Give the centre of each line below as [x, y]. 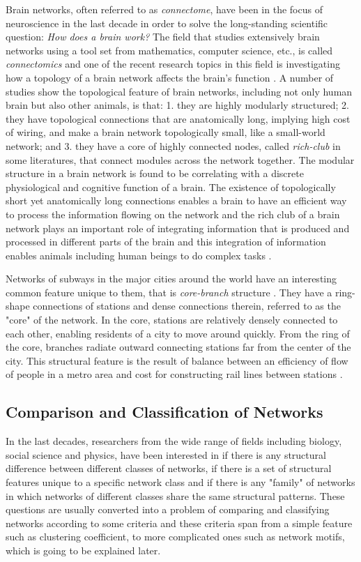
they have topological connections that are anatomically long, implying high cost [178, 118]
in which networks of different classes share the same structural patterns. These [175, 495]
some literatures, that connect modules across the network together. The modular [180, 159]
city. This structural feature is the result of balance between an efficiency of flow [177, 360]
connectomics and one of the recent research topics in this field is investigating [173, 64]
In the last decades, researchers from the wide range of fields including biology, [174, 441]
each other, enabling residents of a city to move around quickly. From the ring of [178, 333]
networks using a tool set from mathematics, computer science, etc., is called [169, 50]
